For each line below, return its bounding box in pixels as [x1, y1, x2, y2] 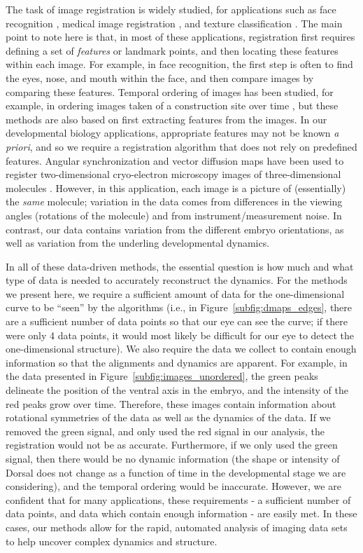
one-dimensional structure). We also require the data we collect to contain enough [6, 341, 357, 356]
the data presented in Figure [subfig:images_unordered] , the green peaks [6, 369, 318, 383]
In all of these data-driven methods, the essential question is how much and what [6, 259, 354, 273]
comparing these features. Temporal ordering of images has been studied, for [6, 84, 334, 99]
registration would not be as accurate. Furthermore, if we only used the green [6, 437, 338, 452]
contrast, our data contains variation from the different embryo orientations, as [6, 221, 344, 236]
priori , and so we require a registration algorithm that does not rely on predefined [6, 139, 357, 153]
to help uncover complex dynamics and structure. [6, 533, 218, 548]
